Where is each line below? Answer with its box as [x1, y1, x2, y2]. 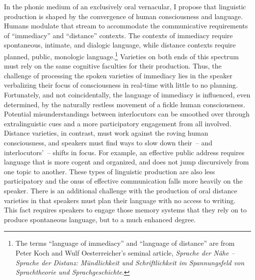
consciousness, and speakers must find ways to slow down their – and [4, 137, 213, 147]
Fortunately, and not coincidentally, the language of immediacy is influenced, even [4, 90, 251, 99]
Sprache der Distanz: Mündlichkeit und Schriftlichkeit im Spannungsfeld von [15, 257, 245, 267]
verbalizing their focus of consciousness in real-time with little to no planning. [4, 80, 238, 90]
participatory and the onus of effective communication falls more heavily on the [4, 176, 243, 186]
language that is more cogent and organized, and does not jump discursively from [4, 157, 249, 167]
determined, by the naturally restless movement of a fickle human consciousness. [4, 99, 245, 109]
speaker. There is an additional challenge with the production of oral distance [4, 185, 237, 195]
